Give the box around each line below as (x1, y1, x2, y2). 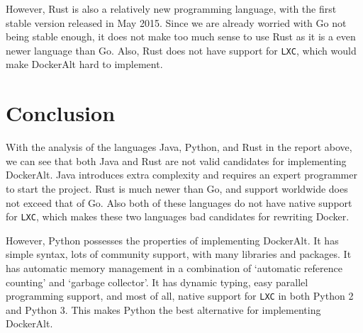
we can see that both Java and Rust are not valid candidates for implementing (6, 153, 347, 168)
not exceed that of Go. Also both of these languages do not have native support (6, 195, 352, 210)
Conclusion (6, 98, 116, 128)
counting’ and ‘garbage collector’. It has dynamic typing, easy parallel (6, 274, 308, 289)
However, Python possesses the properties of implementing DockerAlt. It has (6, 232, 339, 247)
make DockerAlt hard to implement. (6, 57, 163, 72)
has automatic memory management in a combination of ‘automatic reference (6, 260, 342, 275)
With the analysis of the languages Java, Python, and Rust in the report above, (6, 140, 352, 154)
